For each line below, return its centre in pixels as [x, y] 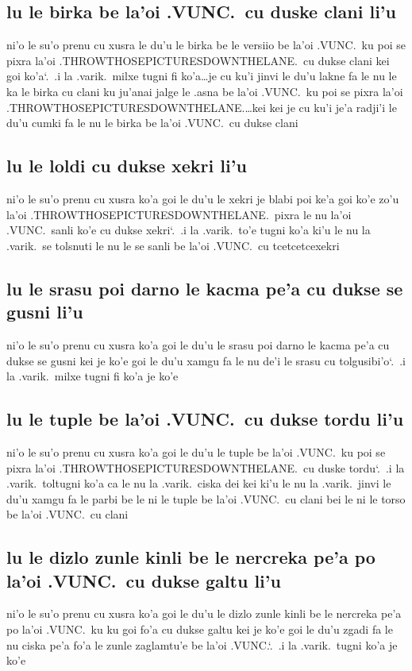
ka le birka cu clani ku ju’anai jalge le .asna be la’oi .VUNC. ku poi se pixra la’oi [205, 91]
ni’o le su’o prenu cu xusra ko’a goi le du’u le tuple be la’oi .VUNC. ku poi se [196, 451]
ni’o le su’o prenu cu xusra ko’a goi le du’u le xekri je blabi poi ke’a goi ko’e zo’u [203, 198]
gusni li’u [45, 312]
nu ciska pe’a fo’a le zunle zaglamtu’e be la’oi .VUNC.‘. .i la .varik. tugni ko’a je [202, 644]
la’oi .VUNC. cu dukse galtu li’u [144, 580]
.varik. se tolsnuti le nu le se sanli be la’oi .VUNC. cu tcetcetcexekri [173, 245]
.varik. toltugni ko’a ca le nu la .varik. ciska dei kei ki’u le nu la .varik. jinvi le [199, 483]
